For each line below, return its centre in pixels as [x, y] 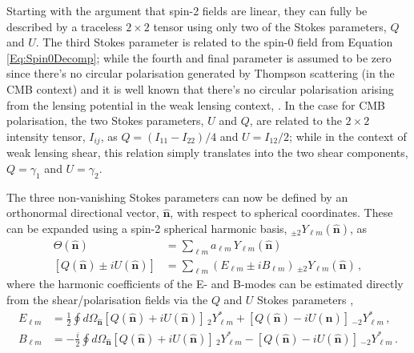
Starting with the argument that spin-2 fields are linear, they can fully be [187, 10]
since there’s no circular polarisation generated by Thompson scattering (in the [201, 73]
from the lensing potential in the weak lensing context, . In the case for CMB [196, 104]
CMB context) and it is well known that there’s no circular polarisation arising [200, 88]
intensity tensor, [46, 136]
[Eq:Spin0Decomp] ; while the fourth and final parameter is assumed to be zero [199, 57]
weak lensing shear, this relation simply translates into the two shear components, [207, 152]
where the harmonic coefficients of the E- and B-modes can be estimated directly [205, 284]
